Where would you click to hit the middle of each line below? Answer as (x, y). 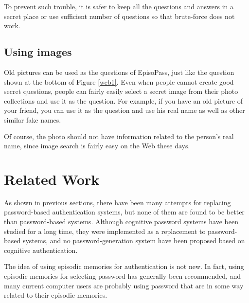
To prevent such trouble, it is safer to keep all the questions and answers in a (119, 6)
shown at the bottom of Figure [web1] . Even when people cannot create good (119, 81)
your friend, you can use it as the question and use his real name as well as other (124, 110)
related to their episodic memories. (56, 295)
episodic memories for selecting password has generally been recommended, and (123, 276)
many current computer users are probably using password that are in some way (124, 285)
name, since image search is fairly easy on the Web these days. (97, 146)
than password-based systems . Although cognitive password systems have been (121, 222)
